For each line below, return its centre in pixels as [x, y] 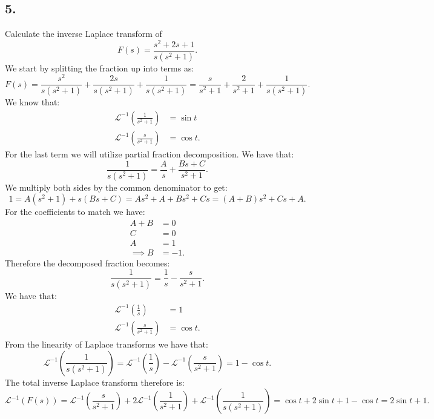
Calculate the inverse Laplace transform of [84, 34]
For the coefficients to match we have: [75, 212]
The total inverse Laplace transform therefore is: [95, 382]
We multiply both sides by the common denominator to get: [116, 187]
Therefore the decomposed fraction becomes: [87, 262]
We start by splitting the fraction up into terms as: [100, 68]
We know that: [32, 102]
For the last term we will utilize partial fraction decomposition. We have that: [150, 154]
